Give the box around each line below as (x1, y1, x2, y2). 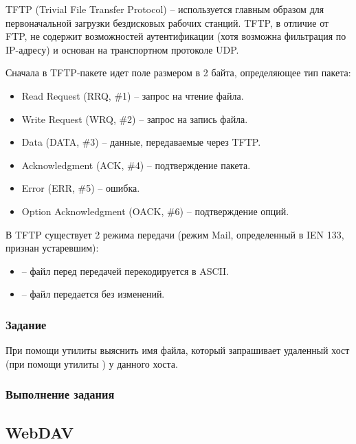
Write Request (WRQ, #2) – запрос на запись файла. (21, 111, 248, 126)
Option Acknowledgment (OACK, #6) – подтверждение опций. (21, 203, 289, 218)
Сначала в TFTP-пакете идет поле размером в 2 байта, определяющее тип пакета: (5, 65, 351, 80)
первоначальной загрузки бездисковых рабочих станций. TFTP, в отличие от (5, 15, 329, 30)
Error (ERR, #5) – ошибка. (21, 181, 140, 195)
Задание (5, 315, 47, 333)
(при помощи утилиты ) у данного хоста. (5, 356, 178, 370)
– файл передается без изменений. (21, 287, 165, 301)
